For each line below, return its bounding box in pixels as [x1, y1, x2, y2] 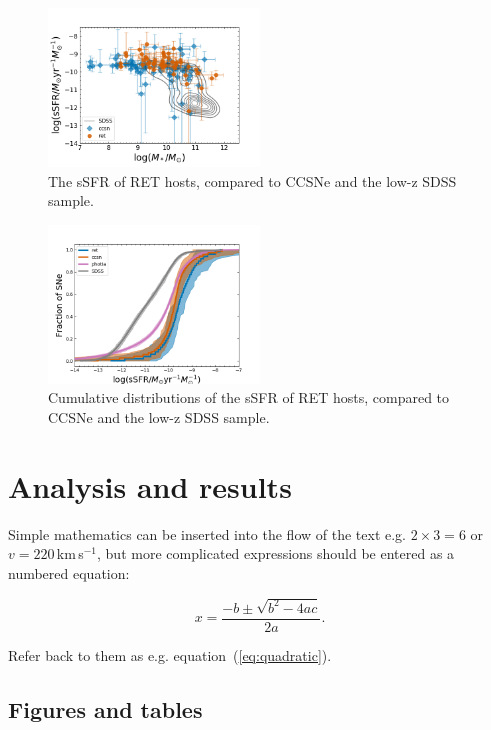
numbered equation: [8, 562, 130, 583]
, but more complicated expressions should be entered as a [97, 543, 455, 564]
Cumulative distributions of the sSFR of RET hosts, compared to [48, 387, 450, 408]
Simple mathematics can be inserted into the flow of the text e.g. [8, 523, 406, 544]
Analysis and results [8, 465, 292, 506]
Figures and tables [8, 693, 203, 724]
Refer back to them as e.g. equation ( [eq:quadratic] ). [8, 644, 332, 665]
